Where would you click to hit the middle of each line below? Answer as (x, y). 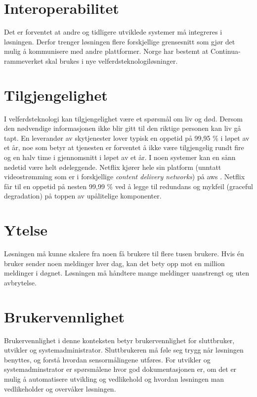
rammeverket (24, 60)
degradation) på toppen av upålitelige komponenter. (83, 196)
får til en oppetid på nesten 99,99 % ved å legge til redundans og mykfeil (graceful (128, 186)
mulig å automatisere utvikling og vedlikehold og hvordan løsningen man (114, 378)
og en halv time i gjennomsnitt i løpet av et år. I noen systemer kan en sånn (120, 157)
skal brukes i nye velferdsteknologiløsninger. (112, 60)
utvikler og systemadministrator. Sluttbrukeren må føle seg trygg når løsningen (124, 350)
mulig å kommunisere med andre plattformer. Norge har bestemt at (106, 51)
